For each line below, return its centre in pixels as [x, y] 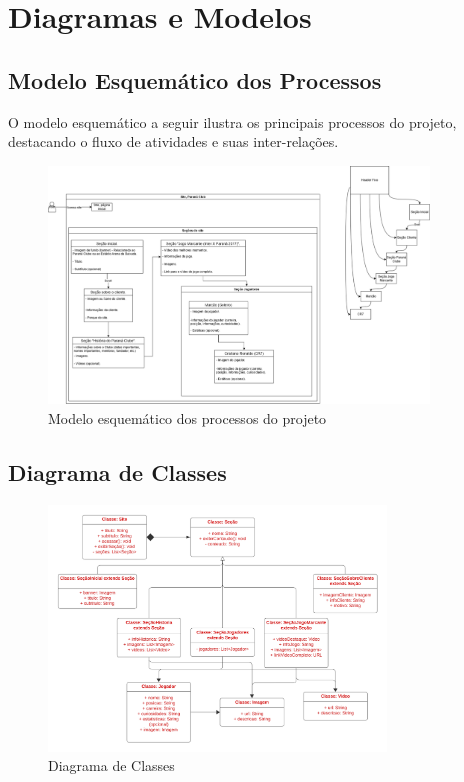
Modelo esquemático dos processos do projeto [187, 418]
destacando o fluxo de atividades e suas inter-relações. [173, 141]
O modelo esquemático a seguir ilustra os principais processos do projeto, [232, 121]
